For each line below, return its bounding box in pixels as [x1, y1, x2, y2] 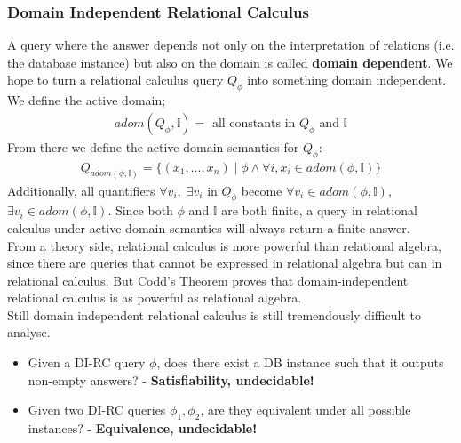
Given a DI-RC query [28, 353, 146, 372]
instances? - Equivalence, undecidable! [28, 419, 258, 438]
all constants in [211, 117, 296, 130]
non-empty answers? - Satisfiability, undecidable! [28, 370, 314, 389]
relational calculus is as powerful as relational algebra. [7, 288, 302, 307]
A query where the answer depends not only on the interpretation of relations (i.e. [7, 36, 455, 54]
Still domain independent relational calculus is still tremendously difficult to [7, 305, 421, 324]
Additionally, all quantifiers [7, 181, 155, 199]
